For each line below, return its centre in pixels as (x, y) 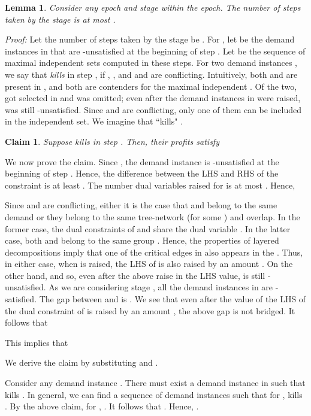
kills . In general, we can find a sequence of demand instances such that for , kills (154, 394)
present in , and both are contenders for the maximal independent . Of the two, (151, 86)
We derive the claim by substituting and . (81, 362)
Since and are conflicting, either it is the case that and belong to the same (141, 205)
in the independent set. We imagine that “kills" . (94, 121)
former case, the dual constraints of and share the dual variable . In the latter (148, 228)
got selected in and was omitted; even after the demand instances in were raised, (153, 98)
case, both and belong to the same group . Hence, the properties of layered (142, 240)
